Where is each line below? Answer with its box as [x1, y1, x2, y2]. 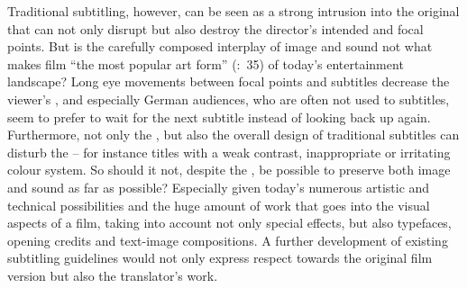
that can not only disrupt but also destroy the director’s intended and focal [7, 19, 424, 38]
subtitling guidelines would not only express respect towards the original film [7, 248, 433, 267]
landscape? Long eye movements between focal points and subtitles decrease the [7, 72, 450, 91]
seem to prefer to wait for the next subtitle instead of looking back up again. [7, 107, 431, 126]
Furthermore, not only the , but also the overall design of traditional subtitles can [7, 125, 460, 144]
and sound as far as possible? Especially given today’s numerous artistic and [7, 177, 430, 196]
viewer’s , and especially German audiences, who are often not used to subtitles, [7, 89, 450, 108]
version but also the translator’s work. [7, 265, 218, 284]
